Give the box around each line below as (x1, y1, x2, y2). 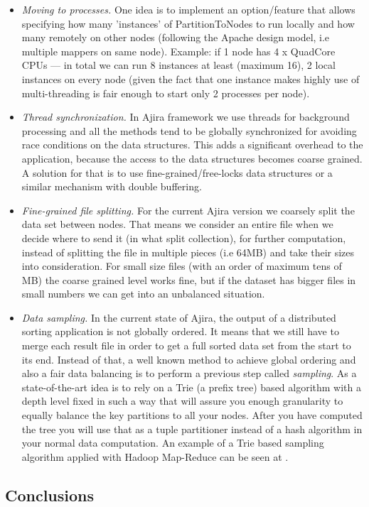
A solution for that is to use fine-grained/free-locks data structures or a (21, 165, 333, 180)
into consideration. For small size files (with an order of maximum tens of (21, 258, 342, 273)
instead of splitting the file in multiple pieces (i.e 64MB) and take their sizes (21, 244, 355, 259)
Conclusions (5, 484, 95, 506)
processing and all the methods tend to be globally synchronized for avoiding (21, 123, 357, 138)
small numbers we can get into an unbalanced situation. (21, 286, 265, 301)
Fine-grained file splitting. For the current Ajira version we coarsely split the (21, 202, 355, 217)
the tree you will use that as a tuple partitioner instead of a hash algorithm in (21, 421, 363, 436)
